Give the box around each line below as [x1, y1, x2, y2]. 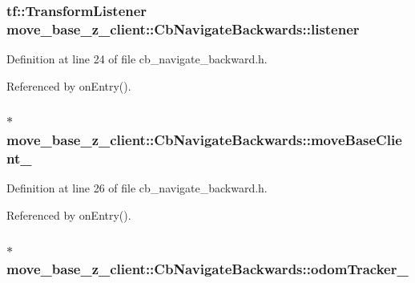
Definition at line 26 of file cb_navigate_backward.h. [6, 180, 268, 196]
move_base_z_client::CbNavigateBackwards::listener [6, 18, 360, 38]
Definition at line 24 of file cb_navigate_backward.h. [6, 51, 268, 67]
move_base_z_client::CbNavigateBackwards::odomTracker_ [6, 259, 409, 279]
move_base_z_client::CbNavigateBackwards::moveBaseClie [6, 130, 402, 150]
